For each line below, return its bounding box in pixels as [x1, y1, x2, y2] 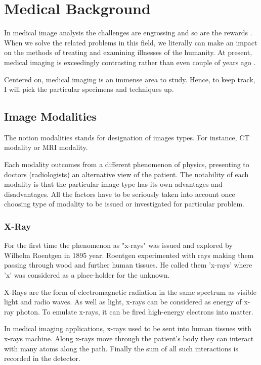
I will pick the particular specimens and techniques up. [4, 84, 174, 94]
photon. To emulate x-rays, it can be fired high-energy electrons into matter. [16, 306, 253, 317]
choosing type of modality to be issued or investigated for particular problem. [4, 198, 244, 209]
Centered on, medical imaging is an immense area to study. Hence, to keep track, [4, 74, 255, 84]
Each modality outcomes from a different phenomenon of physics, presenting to [4, 159, 249, 170]
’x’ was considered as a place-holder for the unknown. [4, 270, 170, 280]
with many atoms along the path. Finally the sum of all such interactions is [4, 343, 239, 353]
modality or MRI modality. [4, 142, 88, 152]
